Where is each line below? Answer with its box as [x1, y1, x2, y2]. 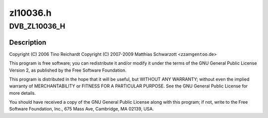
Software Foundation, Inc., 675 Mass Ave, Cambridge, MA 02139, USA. [9, 106, 154, 112]
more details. [9, 90, 36, 96]
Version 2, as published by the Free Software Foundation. [9, 67, 127, 73]
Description [9, 38, 47, 46]
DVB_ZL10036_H [9, 22, 66, 31]
